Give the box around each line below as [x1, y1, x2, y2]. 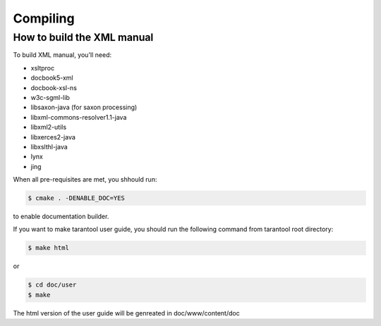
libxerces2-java [30, 132, 75, 141]
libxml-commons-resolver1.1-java [30, 113, 127, 121]
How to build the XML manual [13, 31, 154, 44]
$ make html [28, 244, 70, 252]
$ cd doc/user [28, 281, 77, 289]
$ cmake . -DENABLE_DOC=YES [28, 194, 125, 202]
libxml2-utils [30, 123, 67, 132]
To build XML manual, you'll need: [13, 51, 112, 59]
